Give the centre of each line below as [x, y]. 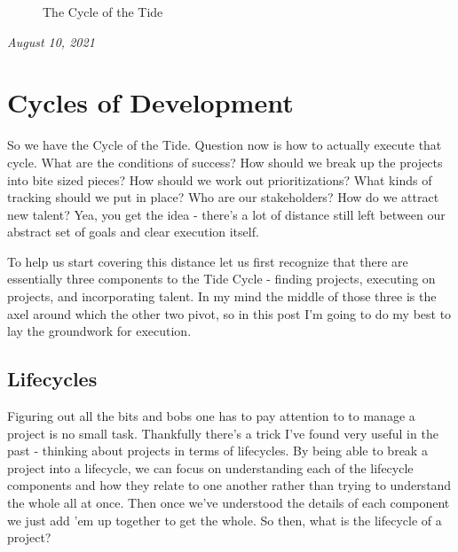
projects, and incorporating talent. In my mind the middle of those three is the [222, 296]
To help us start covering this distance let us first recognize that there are [208, 261]
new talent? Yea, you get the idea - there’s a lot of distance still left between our [226, 214]
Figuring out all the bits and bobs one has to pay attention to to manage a [211, 416]
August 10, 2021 [51, 41]
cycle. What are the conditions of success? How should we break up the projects [225, 162]
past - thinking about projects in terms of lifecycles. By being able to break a [217, 451]
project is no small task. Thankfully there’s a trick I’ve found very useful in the [223, 433]
